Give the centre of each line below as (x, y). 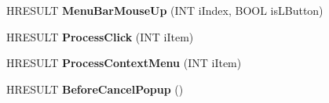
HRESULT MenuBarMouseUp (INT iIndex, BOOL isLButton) (165, 10)
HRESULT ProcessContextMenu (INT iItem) (124, 63)
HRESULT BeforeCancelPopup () (95, 89)
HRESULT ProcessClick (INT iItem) (100, 36)
